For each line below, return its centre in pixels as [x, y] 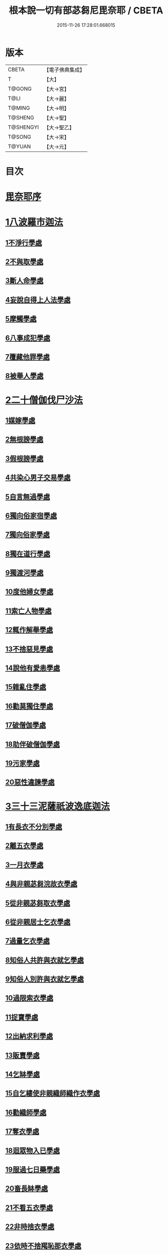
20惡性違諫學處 [30, 782]
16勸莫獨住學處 [29, 706]
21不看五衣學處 [29, 1208]
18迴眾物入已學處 [33, 1151]
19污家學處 [23, 763]
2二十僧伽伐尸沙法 [44, 400]
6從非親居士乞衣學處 [38, 922]
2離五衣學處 [24, 846]
